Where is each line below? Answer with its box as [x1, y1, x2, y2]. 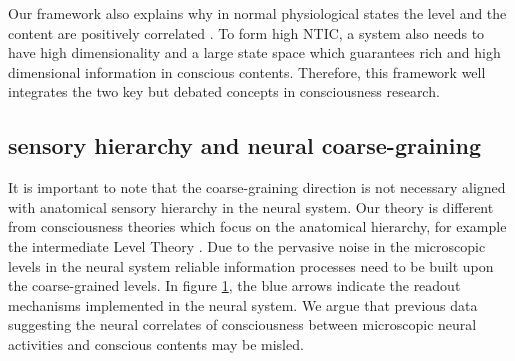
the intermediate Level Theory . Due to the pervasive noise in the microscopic [8, 235, 486, 256]
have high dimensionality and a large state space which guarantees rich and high [8, 42, 501, 63]
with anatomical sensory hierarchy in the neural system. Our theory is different [8, 196, 494, 217]
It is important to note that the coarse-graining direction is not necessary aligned [8, 177, 506, 198]
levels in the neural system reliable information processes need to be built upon [8, 255, 494, 276]
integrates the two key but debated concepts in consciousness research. [8, 81, 440, 102]
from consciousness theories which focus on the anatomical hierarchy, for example [8, 216, 507, 237]
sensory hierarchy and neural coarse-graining [8, 130, 481, 161]
